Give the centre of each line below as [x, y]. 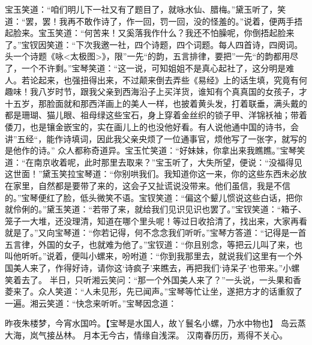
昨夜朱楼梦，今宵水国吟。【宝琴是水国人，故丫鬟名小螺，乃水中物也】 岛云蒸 [155, 323]
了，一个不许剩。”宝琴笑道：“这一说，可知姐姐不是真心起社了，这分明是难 [150, 67]
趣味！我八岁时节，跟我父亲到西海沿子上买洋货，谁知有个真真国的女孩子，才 [156, 91]
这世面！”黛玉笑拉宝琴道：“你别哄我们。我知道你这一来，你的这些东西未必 [152, 174]
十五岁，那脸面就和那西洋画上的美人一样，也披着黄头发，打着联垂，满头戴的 [156, 103]
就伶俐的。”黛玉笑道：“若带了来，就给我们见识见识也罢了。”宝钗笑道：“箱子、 [156, 209]
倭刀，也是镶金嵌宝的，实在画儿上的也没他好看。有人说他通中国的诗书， [148, 126]
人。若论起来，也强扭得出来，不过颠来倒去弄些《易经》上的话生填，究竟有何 [156, 79]
